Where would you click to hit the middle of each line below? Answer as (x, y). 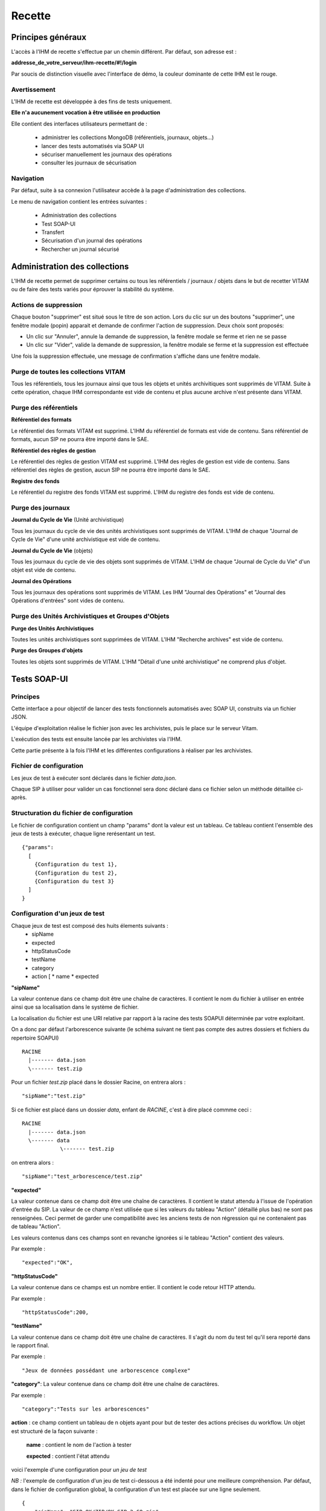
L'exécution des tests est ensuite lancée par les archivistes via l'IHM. (97, 739)
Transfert (53, 232)
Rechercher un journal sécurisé (80, 249)
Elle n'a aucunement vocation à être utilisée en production (86, 112)
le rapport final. (30, 1345)
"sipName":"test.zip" (54, 1096)
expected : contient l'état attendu (68, 1456)
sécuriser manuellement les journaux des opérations (107, 154)
